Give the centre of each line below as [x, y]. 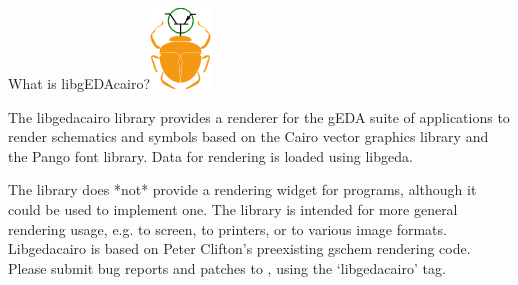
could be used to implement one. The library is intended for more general [233, 208]
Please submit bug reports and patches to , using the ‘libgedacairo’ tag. [227, 267]
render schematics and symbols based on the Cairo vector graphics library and [248, 136]
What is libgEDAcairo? [79, 83]
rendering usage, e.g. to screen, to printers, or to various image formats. [227, 228]
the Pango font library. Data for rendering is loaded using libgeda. [210, 155]
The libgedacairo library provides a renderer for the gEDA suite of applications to [259, 116]
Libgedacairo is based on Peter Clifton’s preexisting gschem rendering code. [239, 248]
